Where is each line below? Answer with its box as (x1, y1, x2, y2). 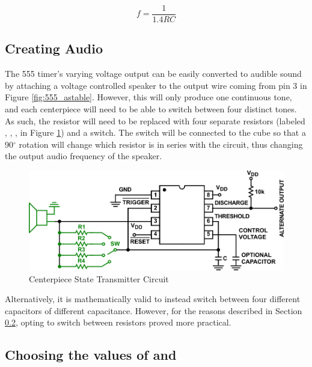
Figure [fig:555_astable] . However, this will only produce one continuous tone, (5, 91, 292, 103)
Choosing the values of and (5, 345, 177, 364)
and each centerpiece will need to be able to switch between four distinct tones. (5, 103, 297, 115)
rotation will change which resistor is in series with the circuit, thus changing (19, 138, 303, 150)
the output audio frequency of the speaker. (5, 150, 162, 162)
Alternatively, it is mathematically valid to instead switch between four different (5, 293, 301, 305)
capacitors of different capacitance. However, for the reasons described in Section (5, 304, 302, 317)
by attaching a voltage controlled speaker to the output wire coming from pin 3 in (5, 79, 307, 91)
